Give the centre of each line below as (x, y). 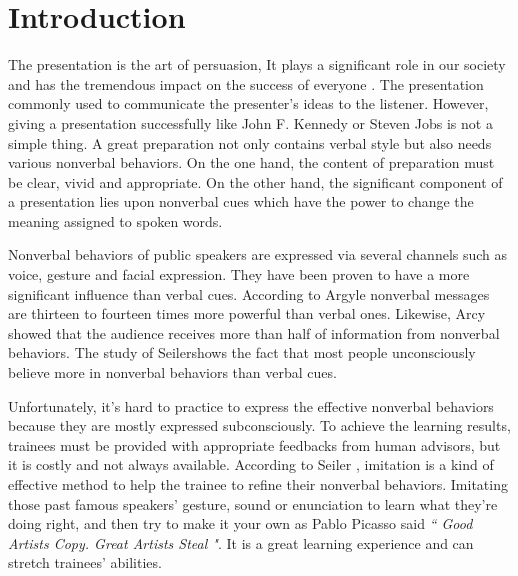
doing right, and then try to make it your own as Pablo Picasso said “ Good (240, 523)
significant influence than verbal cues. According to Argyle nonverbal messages (249, 293)
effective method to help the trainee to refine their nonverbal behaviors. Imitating (258, 484)
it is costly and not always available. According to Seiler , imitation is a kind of (251, 464)
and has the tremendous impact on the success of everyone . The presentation (246, 83)
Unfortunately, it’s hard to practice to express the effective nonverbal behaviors (251, 405)
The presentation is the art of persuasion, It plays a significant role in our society (257, 64)
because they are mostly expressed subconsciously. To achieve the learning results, (259, 425)
